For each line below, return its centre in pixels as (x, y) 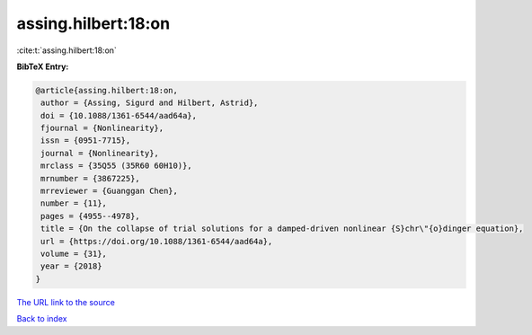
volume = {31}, (74, 254)
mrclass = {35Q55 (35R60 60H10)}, (116, 166)
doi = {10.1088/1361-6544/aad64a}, (119, 115)
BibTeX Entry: (43, 66)
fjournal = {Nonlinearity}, (102, 128)
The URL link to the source (66, 302)
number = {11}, (74, 203)
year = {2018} (71, 266)
